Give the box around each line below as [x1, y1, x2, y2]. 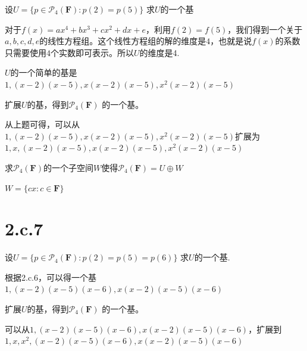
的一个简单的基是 [10, 66, 77, 79]
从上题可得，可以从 [5, 118, 80, 131]
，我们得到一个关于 [227, 23, 303, 35]
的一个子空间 [43, 161, 93, 173]
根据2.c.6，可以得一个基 [5, 271, 96, 283]
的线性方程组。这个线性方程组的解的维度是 [39, 35, 206, 47]
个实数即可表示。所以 [51, 46, 134, 58]
